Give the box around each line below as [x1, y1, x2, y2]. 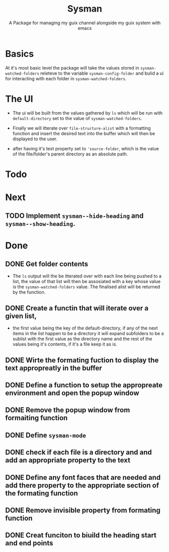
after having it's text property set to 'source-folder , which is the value [12, 145, 159, 151]
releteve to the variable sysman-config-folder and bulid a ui [40, 70, 164, 76]
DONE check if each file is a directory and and [5, 448, 152, 457]
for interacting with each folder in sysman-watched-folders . [5, 75, 127, 81]
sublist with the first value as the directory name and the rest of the [12, 336, 152, 342]
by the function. [12, 289, 46, 295]
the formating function [5, 489, 78, 498]
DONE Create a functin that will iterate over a [5, 304, 149, 312]
